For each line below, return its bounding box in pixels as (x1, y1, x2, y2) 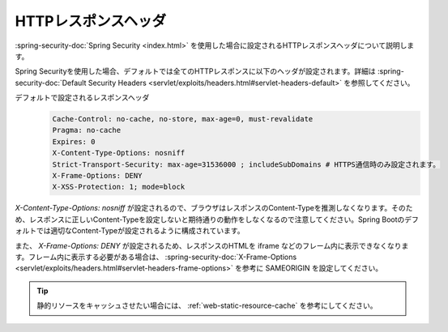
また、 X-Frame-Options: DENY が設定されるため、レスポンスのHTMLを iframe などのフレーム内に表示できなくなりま (15, 240, 409, 250)
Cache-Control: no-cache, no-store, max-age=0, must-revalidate (52, 114, 314, 124)
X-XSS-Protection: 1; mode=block (52, 182, 186, 192)
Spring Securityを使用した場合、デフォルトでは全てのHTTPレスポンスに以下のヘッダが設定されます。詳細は (15, 66, 376, 76)
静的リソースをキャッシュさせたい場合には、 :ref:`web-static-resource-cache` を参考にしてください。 (36, 300, 378, 311)
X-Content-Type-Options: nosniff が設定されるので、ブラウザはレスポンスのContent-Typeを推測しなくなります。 (15, 203, 392, 213)
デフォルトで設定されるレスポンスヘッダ (15, 93, 150, 103)
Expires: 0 (52, 137, 96, 146)
